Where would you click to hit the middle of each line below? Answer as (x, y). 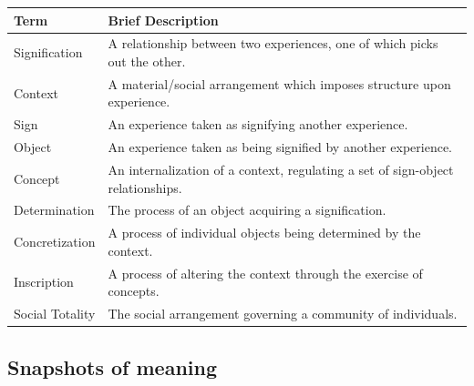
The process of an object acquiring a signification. (247, 210)
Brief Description (163, 20)
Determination (54, 210)
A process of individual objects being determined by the (264, 233)
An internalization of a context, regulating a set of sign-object (281, 169)
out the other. (147, 61)
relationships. (145, 187)
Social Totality (55, 314)
